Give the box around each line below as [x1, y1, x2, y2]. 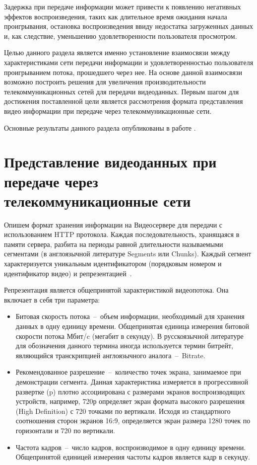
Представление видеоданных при [4, 152, 217, 172]
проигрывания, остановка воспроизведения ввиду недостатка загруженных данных [4, 21, 253, 31]
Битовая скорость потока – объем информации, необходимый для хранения [15, 311, 245, 321]
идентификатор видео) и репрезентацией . [4, 268, 132, 278]
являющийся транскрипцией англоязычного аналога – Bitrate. [15, 350, 205, 360]
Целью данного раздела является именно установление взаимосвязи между [4, 47, 230, 58]
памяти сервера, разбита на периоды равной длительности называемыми [4, 238, 223, 249]
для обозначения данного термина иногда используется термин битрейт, [15, 340, 233, 351]
